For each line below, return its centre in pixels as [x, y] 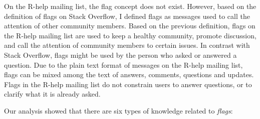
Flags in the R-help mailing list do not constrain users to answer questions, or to [128, 84]
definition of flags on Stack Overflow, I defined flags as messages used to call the [127, 16]
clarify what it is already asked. [52, 94]
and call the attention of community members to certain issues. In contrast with [127, 45]
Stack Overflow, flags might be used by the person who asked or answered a [120, 55]
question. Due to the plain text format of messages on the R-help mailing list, [123, 64]
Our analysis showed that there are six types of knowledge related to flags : [118, 110]
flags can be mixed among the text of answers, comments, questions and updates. [129, 74]
